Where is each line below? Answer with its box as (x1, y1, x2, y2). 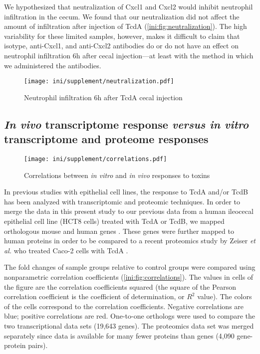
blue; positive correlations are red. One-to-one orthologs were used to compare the (4, 311, 255, 321)
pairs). (28, 340, 48, 351)
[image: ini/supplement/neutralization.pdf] (24, 78, 174, 85)
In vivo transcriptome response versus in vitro (4, 116, 249, 132)
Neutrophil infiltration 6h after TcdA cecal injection (24, 92, 183, 102)
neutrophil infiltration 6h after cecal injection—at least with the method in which (4, 50, 254, 60)
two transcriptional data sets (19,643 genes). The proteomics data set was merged (4, 320, 254, 331)
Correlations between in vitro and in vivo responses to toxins (24, 170, 210, 180)
